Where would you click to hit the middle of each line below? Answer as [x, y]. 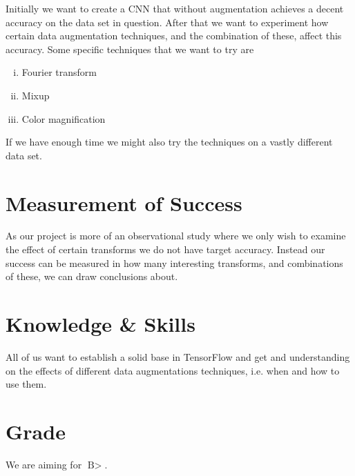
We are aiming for [44, 464]
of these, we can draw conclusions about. [92, 276]
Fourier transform [59, 72]
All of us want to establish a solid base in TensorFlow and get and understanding [178, 356]
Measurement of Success [124, 202]
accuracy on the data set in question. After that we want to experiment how [167, 22]
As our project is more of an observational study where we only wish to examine [176, 236]
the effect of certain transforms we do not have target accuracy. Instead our [165, 249]
